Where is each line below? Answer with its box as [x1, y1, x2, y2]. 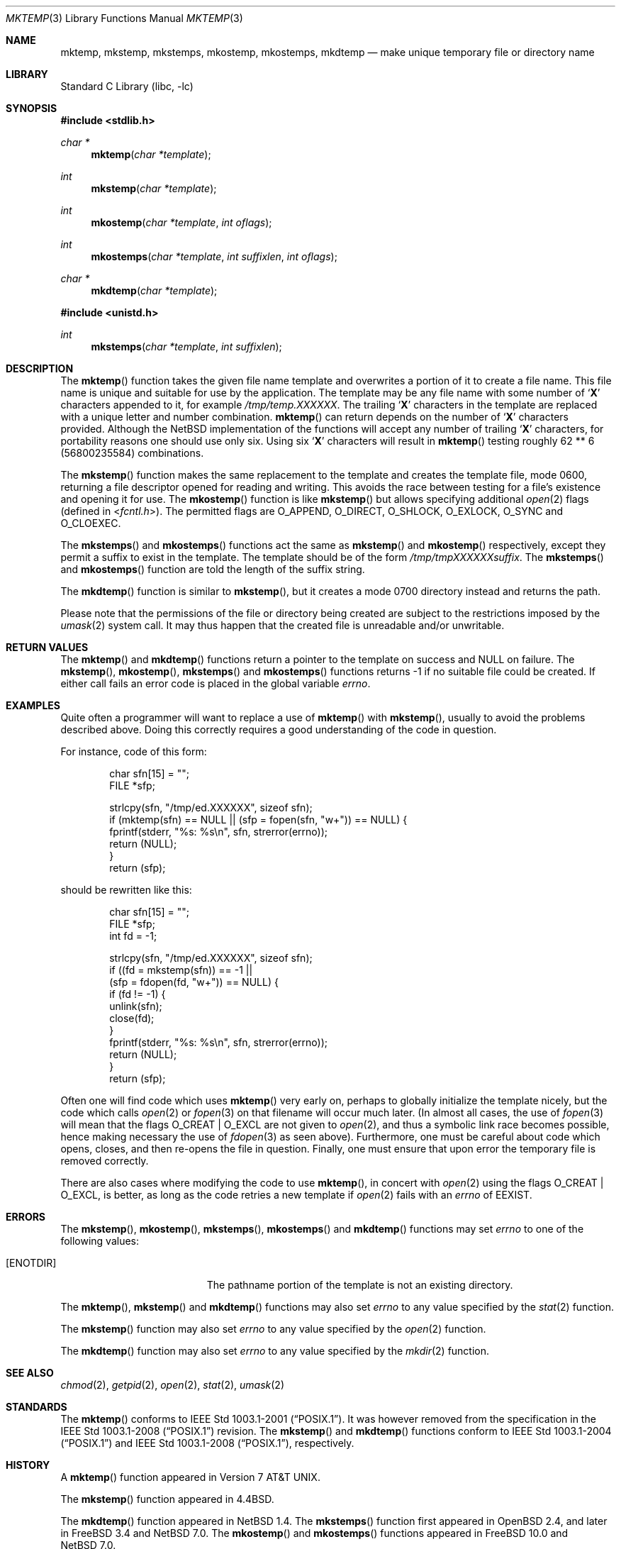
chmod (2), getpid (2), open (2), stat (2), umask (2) [60, 1379, 284, 1391]
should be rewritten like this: [60, 884, 192, 896]
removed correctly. [60, 1155, 149, 1167]
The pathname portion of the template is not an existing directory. [206, 1279, 513, 1291]
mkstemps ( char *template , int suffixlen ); [91, 340, 282, 352]
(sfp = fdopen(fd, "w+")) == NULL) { [109, 976, 279, 988]
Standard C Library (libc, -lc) [60, 80, 194, 92]
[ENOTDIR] [6, 1257, 57, 1269]
